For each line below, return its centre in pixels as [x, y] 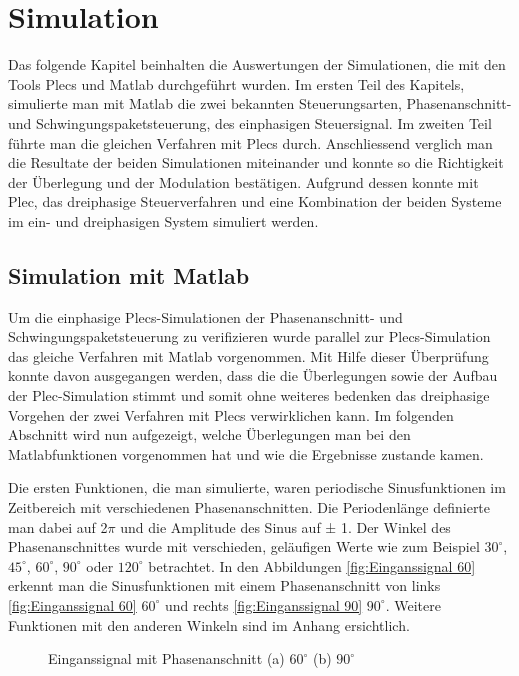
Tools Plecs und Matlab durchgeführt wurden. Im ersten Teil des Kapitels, [236, 83]
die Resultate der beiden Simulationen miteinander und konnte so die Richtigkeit [256, 162]
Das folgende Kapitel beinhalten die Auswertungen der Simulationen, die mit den [257, 64]
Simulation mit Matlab [129, 274]
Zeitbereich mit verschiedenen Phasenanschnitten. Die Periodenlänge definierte [249, 507]
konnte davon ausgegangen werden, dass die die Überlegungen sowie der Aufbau [253, 375]
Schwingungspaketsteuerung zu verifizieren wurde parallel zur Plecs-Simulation [249, 336]
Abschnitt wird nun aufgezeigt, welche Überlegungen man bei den [209, 434]
